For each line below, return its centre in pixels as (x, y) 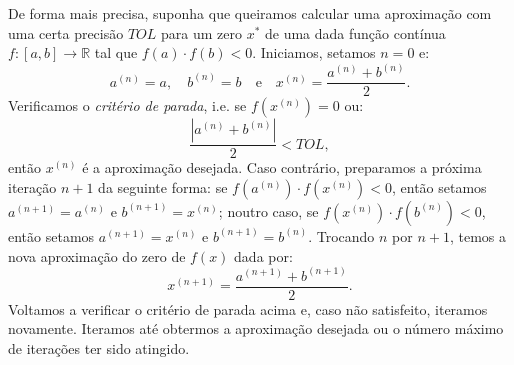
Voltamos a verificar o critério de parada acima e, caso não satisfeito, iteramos (248, 308)
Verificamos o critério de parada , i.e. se (127, 105)
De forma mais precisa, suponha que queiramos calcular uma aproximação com (250, 13)
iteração (32, 186)
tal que (116, 52)
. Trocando (341, 235)
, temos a (477, 235)
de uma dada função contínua (355, 32)
